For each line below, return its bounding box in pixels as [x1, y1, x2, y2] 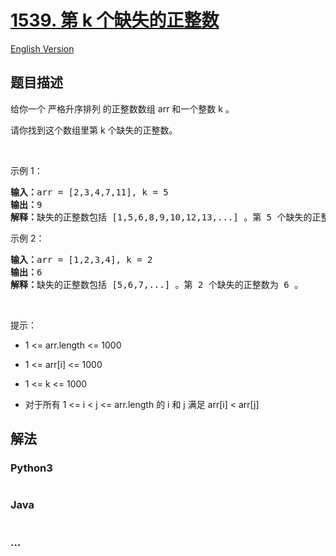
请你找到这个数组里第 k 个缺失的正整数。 [10, 124, 178, 136]
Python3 [10, 461, 53, 475]
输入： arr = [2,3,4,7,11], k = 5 [10, 186, 169, 198]
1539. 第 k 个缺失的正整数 [10, 9, 220, 32]
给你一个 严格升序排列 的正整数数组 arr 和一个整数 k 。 [10, 102, 235, 115]
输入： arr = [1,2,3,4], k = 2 [10, 254, 153, 265]
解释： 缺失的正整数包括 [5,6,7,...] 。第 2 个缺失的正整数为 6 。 [10, 279, 304, 290]
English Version [10, 42, 75, 55]
